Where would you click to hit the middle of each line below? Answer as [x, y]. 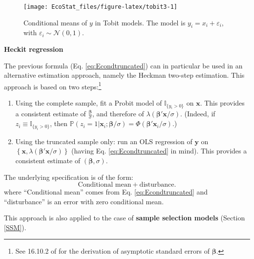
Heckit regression [34, 49]
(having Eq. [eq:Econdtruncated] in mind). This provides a [159, 151]
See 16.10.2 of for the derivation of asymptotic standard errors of [112, 251]
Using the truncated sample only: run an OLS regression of [104, 141]
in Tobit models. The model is [140, 22]
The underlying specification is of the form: [69, 177]
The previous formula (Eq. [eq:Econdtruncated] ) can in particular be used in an [123, 65]
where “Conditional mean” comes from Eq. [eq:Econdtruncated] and [106, 192]
